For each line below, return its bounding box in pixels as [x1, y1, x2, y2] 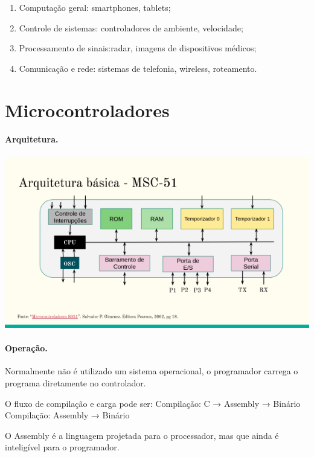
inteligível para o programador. [5, 441, 120, 453]
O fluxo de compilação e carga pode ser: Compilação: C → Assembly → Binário [5, 397, 301, 409]
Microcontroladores [5, 97, 170, 122]
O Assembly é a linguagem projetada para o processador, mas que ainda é [5, 429, 279, 441]
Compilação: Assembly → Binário [5, 409, 130, 421]
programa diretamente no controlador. [5, 377, 146, 389]
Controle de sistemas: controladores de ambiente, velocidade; [19, 21, 243, 34]
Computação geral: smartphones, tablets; [19, 1, 171, 13]
